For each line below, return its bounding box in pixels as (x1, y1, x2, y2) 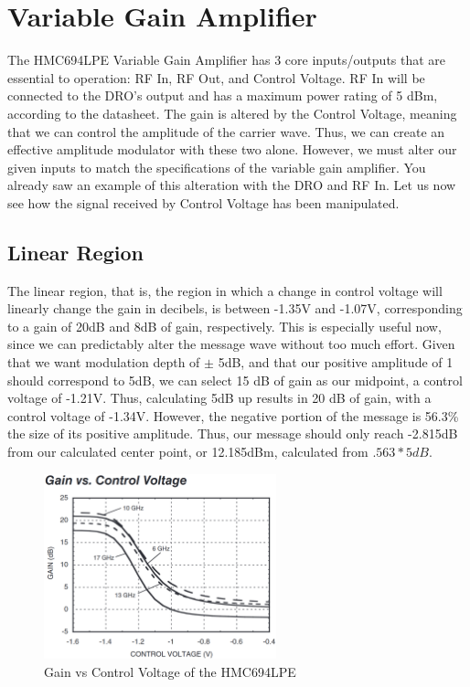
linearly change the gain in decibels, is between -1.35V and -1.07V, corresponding (7, 299, 463, 318)
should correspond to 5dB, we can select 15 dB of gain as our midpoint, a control (7, 370, 463, 389)
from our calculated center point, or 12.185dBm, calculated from (7, 442, 369, 461)
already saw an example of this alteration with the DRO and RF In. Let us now (7, 175, 456, 195)
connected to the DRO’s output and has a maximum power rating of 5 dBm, (7, 86, 438, 105)
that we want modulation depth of (7, 353, 200, 372)
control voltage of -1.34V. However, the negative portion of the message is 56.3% (7, 406, 459, 425)
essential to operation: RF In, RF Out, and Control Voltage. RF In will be (7, 68, 425, 87)
